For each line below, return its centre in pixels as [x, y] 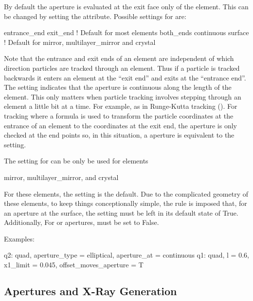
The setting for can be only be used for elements [76, 161]
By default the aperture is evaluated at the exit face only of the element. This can [126, 6]
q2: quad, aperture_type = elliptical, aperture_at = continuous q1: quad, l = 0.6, [126, 255]
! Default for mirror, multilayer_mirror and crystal [80, 42]
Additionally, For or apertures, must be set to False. [81, 222]
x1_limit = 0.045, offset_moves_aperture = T [74, 265]
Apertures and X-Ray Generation [90, 291]
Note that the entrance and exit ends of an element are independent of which [119, 58]
